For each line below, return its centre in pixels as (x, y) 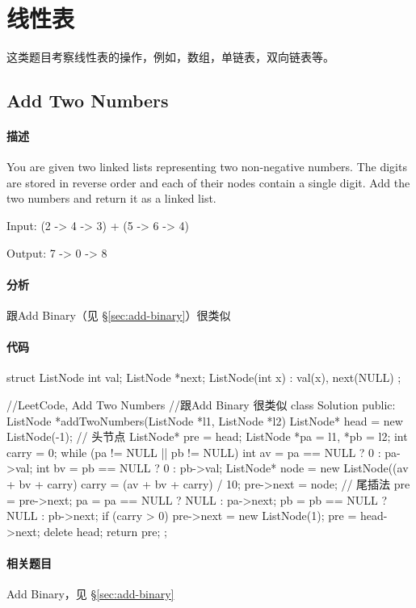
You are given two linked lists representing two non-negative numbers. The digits (207, 167)
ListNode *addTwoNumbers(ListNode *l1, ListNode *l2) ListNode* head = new (205, 420)
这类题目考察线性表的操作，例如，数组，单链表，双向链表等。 (170, 57)
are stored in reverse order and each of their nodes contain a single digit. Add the (208, 182)
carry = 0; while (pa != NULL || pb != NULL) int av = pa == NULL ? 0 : (194, 452)
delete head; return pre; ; (105, 531)
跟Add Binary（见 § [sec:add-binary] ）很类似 (119, 315)
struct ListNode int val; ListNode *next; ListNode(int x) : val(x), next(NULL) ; (204, 377)
